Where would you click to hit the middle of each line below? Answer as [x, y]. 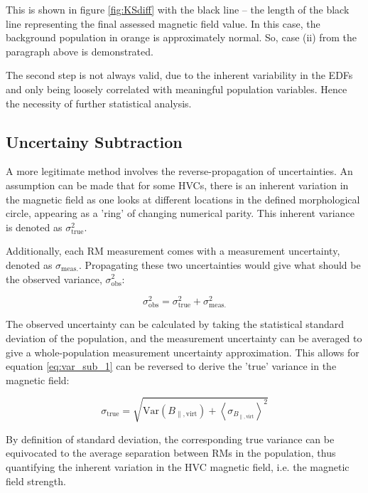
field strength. [36, 481]
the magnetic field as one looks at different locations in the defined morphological [183, 199]
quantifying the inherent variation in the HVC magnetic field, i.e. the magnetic [178, 467]
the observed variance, [54, 279]
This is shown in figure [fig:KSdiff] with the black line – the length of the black [178, 9]
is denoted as [34, 227]
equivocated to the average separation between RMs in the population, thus [171, 453]
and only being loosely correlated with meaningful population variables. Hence [177, 89]
